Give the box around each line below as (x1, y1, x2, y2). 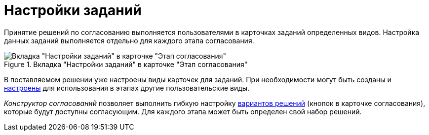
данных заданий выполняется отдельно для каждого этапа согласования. (4, 36, 254, 45)
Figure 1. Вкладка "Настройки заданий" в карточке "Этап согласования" (4, 60, 248, 68)
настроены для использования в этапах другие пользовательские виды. (4, 83, 250, 92)
